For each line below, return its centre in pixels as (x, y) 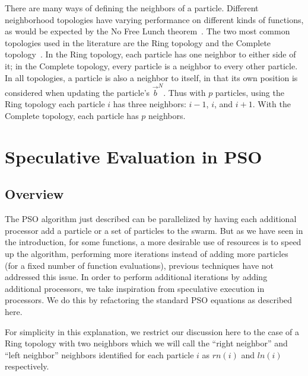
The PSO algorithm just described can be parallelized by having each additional (151, 219)
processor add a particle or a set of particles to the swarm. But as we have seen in (154, 230)
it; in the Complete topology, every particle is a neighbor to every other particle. (151, 65)
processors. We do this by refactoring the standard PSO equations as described (149, 300)
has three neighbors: (150, 104)
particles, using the (250, 92)
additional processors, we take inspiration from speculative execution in (135, 288)
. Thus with (185, 92)
